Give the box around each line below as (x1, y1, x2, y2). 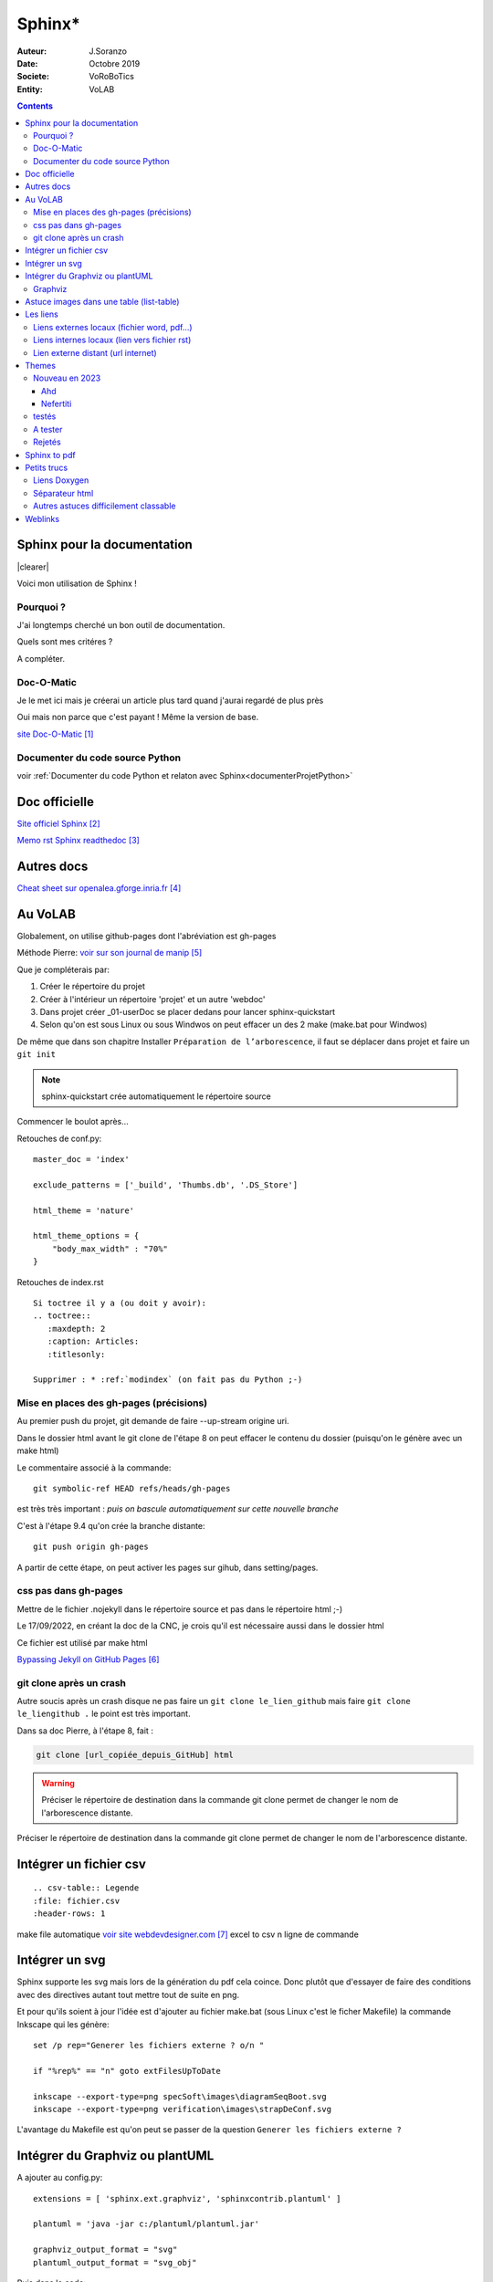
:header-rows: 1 (33, 1909, 106, 1919)
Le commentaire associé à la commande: (16, 1461, 172, 1473)
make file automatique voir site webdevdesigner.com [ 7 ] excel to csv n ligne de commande (16, 1929, 360, 1940)
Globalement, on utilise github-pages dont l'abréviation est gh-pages (16, 931, 277, 941)
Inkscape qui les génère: (16, 2018, 110, 2030)
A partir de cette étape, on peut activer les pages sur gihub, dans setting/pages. (16, 1562, 319, 1573)
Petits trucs (25, 462, 68, 474)
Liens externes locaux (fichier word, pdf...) (33, 321, 193, 332)
